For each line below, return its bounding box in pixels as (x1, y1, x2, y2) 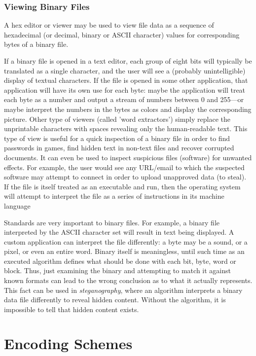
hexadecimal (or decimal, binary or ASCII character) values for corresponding (4, 29, 240, 39)
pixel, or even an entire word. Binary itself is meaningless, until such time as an (4, 246, 245, 256)
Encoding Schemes (4, 333, 133, 353)
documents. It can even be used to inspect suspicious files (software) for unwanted (4, 152, 252, 162)
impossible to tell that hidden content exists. (4, 304, 139, 314)
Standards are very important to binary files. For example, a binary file (4, 217, 220, 227)
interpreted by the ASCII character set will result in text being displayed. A (4, 227, 234, 237)
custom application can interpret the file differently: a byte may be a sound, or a (4, 236, 248, 247)
